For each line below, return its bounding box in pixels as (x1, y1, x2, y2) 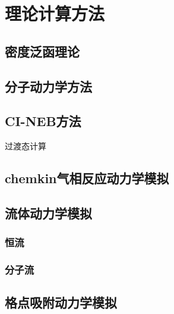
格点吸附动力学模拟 (5, 293, 117, 312)
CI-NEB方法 (5, 112, 81, 130)
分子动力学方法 (5, 77, 92, 95)
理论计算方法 (5, 1, 105, 26)
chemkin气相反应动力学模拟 (5, 169, 169, 187)
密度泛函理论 (5, 42, 80, 60)
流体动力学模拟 (5, 203, 92, 222)
